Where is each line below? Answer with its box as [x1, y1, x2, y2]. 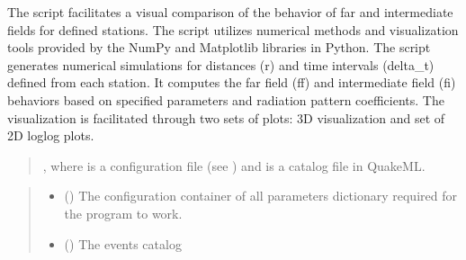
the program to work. [64, 203, 183, 222]
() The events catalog [64, 234, 182, 253]
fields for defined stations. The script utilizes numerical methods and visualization [7, 20, 459, 39]
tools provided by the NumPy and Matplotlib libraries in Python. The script [7, 38, 431, 57]
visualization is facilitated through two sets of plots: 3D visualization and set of [7, 108, 445, 127]
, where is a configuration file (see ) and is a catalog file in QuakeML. [42, 156, 426, 175]
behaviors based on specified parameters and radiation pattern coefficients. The [7, 90, 444, 109]
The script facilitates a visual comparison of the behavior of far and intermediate [7, 3, 453, 21]
